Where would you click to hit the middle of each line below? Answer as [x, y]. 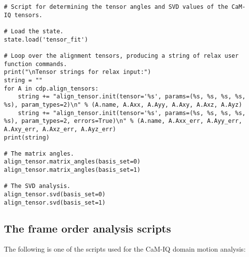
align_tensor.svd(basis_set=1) [55, 202]
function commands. [35, 64]
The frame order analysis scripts [88, 228]
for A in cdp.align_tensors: [51, 88]
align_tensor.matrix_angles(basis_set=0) [72, 162]
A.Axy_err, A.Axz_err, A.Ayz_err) [60, 129]
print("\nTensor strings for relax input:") [78, 72]
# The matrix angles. [39, 153]
